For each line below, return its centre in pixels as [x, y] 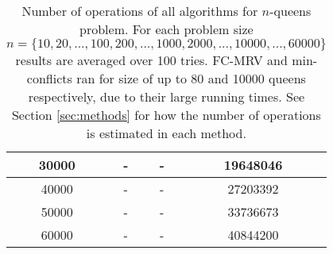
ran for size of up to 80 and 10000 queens [191, 78]
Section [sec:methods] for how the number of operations [166, 115]
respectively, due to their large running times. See [166, 96]
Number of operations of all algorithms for [140, 11]
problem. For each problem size [166, 29]
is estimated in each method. [166, 133]
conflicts [49, 78]
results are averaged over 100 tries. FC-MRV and [151, 60]
